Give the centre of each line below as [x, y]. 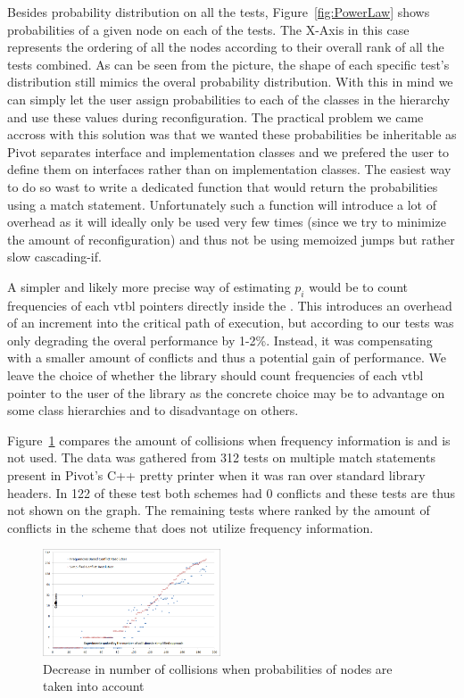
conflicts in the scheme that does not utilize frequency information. [191, 527]
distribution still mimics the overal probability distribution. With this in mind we [230, 82]
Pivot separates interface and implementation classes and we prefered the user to [228, 151]
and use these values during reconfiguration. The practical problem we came [215, 116]
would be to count [359, 286]
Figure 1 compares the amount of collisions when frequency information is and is [229, 440]
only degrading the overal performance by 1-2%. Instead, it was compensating [220, 340]
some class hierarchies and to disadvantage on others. [153, 410]
